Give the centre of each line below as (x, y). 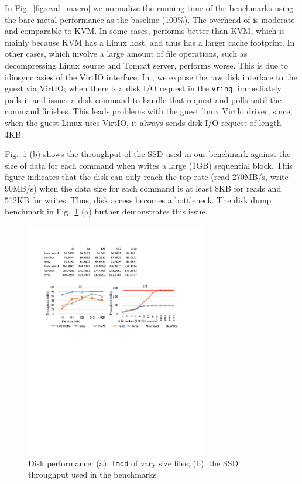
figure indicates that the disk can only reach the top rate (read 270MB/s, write (147, 177)
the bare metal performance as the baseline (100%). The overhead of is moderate (150, 19)
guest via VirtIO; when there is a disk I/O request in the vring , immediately (143, 88)
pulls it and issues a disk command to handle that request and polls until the (143, 99)
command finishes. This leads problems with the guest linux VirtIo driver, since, (149, 111)
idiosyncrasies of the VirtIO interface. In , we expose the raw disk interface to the (151, 76)
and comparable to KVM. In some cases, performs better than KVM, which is (145, 31)
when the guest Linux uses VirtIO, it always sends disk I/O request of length (143, 122)
